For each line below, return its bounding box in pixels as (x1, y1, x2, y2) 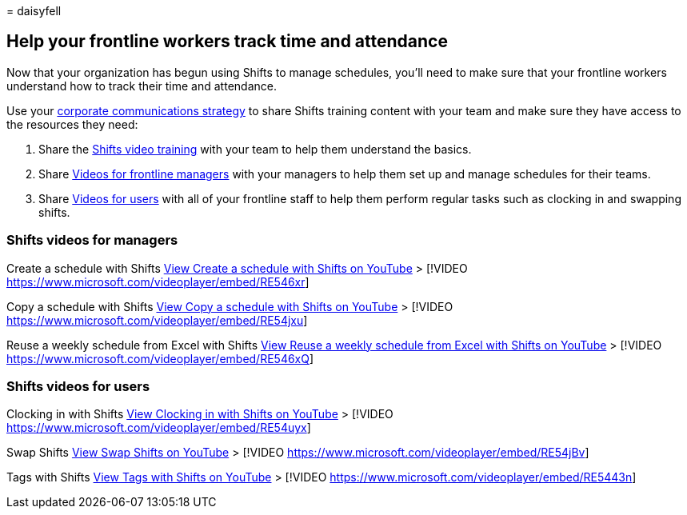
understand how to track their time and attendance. (6, 78, 277, 93)
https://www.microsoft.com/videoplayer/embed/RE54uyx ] (6, 421, 311, 435)
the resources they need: (6, 117, 138, 131)
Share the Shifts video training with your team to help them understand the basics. (38, 142, 472, 156)
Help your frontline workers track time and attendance (6, 31, 448, 52)
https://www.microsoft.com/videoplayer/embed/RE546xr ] (6, 274, 310, 289)
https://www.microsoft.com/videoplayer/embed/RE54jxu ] (6, 313, 308, 327)
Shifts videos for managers (6, 232, 178, 249)
